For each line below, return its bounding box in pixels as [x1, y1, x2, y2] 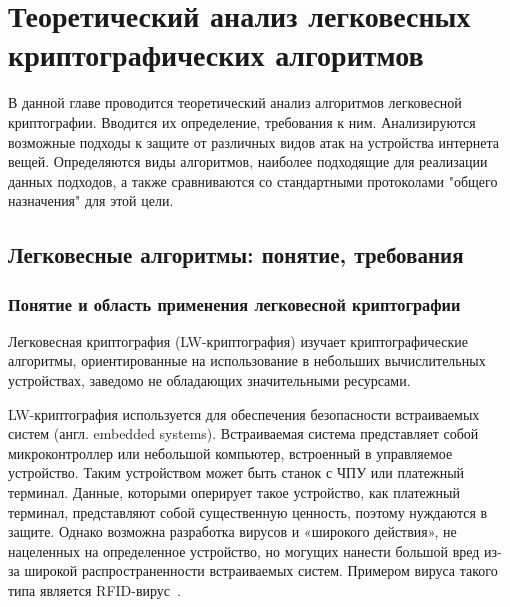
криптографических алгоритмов [8, 34, 424, 75]
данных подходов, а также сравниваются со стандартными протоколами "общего [8, 170, 498, 191]
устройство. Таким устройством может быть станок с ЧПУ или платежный [8, 462, 465, 483]
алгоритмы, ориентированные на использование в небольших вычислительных [8, 350, 486, 371]
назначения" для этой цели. [8, 190, 174, 211]
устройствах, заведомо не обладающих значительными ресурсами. [8, 370, 411, 391]
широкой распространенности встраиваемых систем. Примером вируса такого [24, 560, 498, 581]
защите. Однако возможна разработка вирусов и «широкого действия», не [8, 521, 457, 542]
